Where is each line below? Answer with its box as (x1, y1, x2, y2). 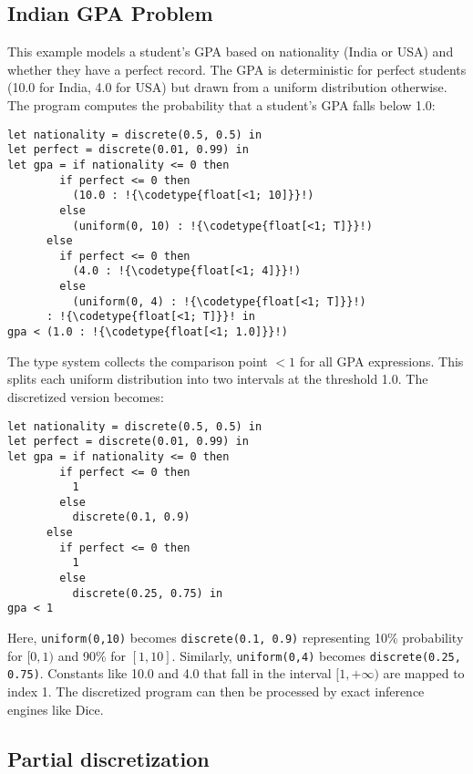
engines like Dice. (7, 699, 104, 718)
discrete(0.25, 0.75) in (72, 586, 223, 600)
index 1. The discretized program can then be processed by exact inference (7, 682, 425, 701)
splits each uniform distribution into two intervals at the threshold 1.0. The (7, 369, 428, 388)
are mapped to (383, 664, 465, 683)
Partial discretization (7, 744, 210, 772)
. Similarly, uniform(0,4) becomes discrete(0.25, (171, 645, 461, 665)
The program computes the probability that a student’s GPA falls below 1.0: (7, 95, 436, 114)
